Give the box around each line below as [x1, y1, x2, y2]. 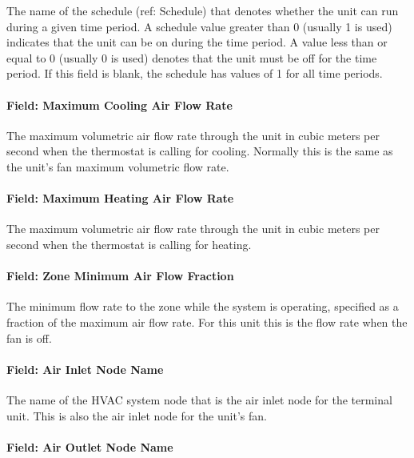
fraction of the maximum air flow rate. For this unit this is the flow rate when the [6, 313, 408, 330]
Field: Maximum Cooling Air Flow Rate [6, 96, 233, 113]
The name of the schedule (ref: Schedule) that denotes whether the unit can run [6, 2, 399, 18]
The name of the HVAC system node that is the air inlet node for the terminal [6, 391, 392, 408]
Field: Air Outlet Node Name [6, 438, 173, 455]
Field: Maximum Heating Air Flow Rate [6, 190, 234, 207]
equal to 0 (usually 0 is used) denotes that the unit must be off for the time [6, 49, 377, 66]
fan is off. [6, 329, 52, 346]
